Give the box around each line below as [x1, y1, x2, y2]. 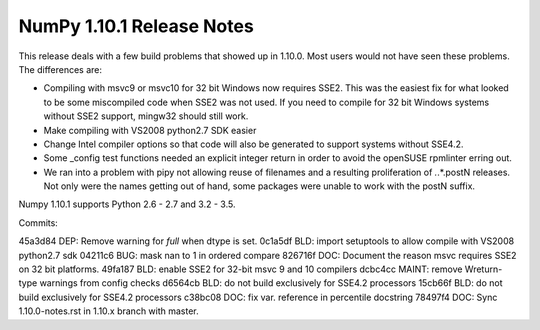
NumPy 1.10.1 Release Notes [18, 15, 254, 37]
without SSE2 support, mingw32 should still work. [43, 110, 249, 122]
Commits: [18, 216, 59, 229]
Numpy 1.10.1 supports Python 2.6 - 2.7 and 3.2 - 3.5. [18, 198, 236, 210]
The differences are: [18, 63, 102, 75]
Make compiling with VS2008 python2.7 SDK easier [43, 124, 257, 136]
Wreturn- [464, 263, 503, 275]
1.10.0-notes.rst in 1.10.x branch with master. [18, 305, 199, 317]
